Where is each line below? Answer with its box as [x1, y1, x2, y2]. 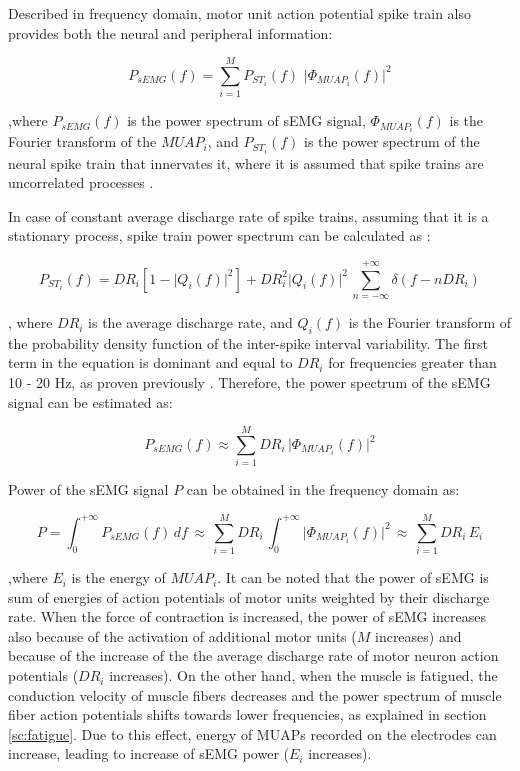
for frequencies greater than [328, 352, 497, 373]
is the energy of [71, 567, 166, 588]
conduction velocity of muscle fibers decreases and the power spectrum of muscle [8, 684, 502, 705]
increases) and [374, 625, 462, 646]
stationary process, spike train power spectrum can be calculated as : [8, 225, 431, 246]
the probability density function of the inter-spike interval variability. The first [8, 332, 488, 353]
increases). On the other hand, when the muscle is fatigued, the [109, 665, 498, 686]
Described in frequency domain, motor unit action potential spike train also [8, 3, 472, 23]
